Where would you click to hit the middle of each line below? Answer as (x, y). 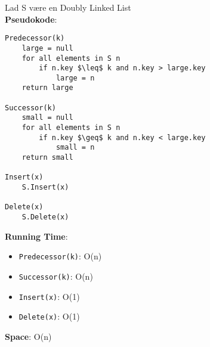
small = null (47, 118)
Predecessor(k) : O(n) (60, 256)
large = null (47, 48)
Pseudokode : (31, 19)
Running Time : (36, 236)
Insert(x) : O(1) (49, 296)
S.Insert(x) (45, 188)
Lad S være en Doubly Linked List (68, 7)
